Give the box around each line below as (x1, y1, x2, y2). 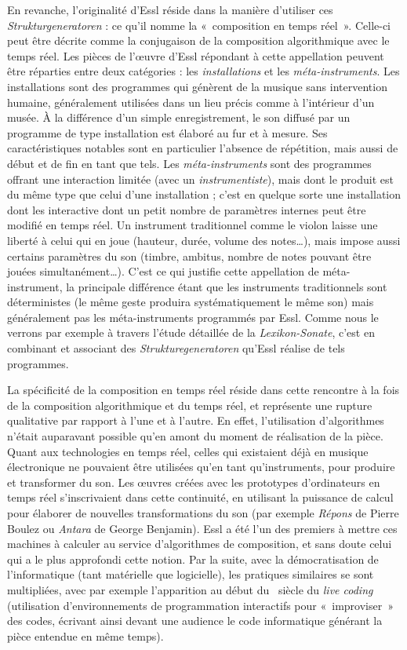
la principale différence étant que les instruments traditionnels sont (66, 278, 387, 294)
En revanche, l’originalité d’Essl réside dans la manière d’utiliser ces (7, 2, 333, 17)
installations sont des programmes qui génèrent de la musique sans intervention (7, 78, 387, 94)
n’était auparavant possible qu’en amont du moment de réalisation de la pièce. (7, 428, 383, 444)
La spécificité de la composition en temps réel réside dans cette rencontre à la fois (7, 382, 400, 398)
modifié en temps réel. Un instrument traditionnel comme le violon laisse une (7, 217, 378, 233)
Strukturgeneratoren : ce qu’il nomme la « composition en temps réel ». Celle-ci (7, 16, 391, 33)
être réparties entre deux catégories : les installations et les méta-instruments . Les (7, 63, 400, 79)
